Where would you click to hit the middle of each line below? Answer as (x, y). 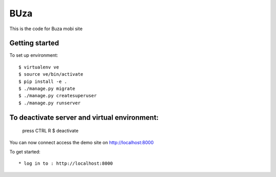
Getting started (34, 43)
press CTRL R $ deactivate (50, 131)
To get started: (25, 151)
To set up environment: (34, 55)
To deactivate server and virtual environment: (84, 117)
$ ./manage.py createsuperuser (58, 96)
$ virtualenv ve (39, 67)
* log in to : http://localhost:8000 (66, 163)
